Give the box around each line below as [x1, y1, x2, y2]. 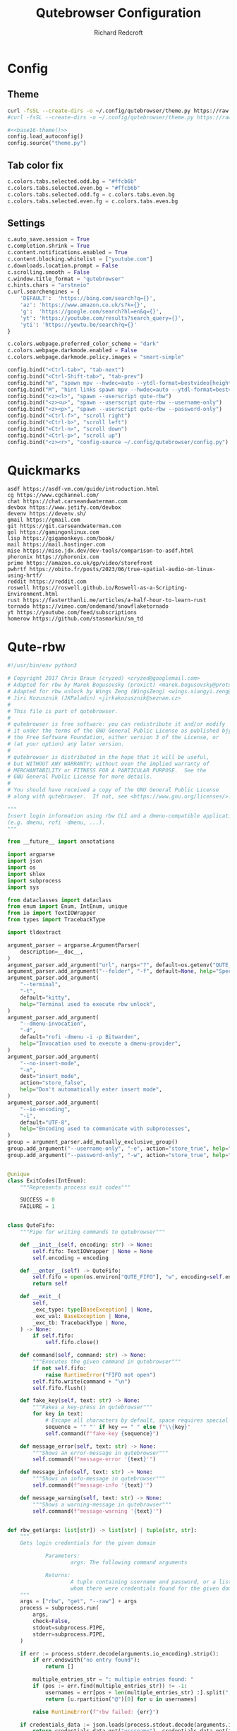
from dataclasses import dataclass [7, 897, 112, 904]
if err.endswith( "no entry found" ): [32, 1657, 140, 1664]
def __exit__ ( [20, 1293, 61, 1300]
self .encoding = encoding [32, 1254, 109, 1262]
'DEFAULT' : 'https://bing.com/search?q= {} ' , [20, 295, 157, 302]
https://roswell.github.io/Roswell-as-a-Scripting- [32, 585, 188, 592]
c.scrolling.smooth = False [7, 268, 90, 276]
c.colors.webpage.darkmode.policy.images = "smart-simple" [7, 354, 185, 361]
